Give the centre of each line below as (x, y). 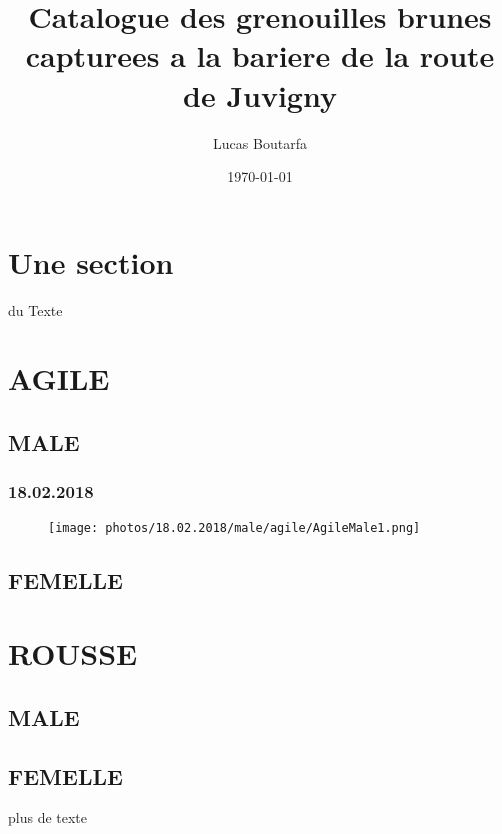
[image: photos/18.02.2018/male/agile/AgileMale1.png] (234, 527)
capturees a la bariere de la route (260, 55)
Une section (91, 261)
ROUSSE (73, 653)
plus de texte (48, 817)
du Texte (35, 309)
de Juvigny (260, 94)
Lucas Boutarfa (260, 142)
